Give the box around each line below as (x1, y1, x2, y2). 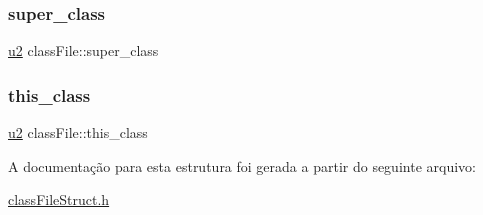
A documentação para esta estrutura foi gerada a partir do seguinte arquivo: (8, 155, 476, 176)
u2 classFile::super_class (8, 40, 159, 61)
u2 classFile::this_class (8, 122, 148, 143)
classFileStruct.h (8, 189, 110, 210)
